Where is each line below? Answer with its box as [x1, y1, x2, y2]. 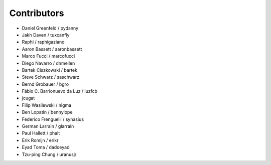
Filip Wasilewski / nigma [22, 102, 72, 108]
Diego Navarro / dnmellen [22, 60, 75, 66]
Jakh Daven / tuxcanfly [22, 32, 70, 38]
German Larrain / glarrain [22, 123, 74, 129]
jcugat [22, 95, 35, 101]
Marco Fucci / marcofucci [22, 53, 75, 59]
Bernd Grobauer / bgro [22, 81, 69, 87]
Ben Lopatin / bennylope [22, 109, 73, 115]
